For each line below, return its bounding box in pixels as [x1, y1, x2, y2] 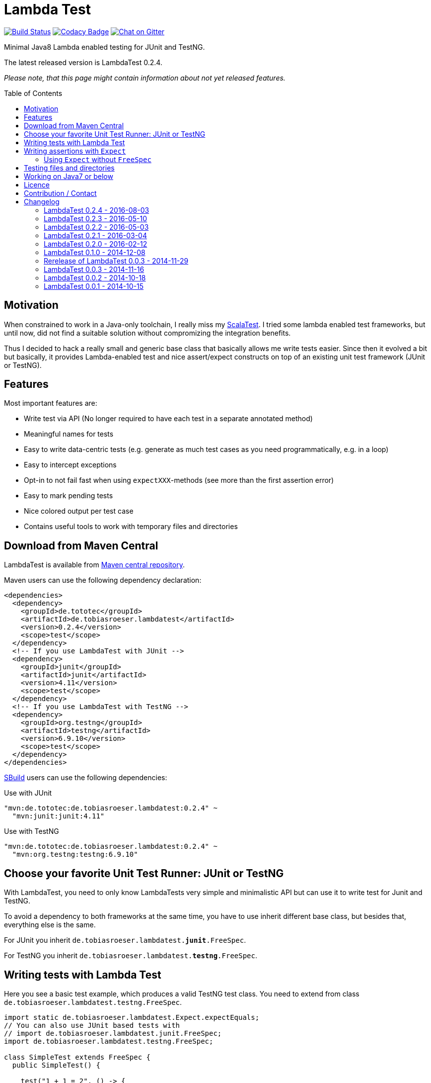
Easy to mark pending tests [24, 491, 113, 500]
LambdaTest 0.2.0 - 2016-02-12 [44, 239, 147, 248]
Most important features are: [4, 399, 97, 408]
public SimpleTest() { [12, 1061, 100, 1069]
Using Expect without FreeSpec [44, 155, 151, 164]
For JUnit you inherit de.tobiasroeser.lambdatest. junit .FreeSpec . [4, 936, 246, 945]
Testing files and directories [24, 163, 115, 172]
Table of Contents [4, 89, 63, 97]
